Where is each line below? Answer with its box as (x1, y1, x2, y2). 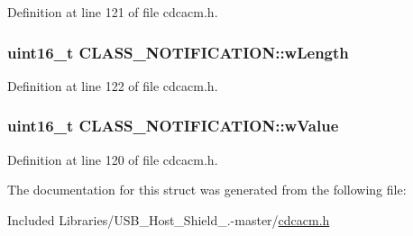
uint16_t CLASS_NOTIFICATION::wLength (7, 41, 349, 63)
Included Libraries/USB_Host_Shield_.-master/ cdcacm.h (7, 210, 330, 229)
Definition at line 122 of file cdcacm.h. (7, 76, 218, 95)
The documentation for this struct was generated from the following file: (7, 180, 407, 199)
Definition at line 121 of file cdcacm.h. (7, 3, 218, 21)
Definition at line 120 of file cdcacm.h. (7, 150, 218, 168)
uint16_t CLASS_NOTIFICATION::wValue (7, 114, 339, 137)
